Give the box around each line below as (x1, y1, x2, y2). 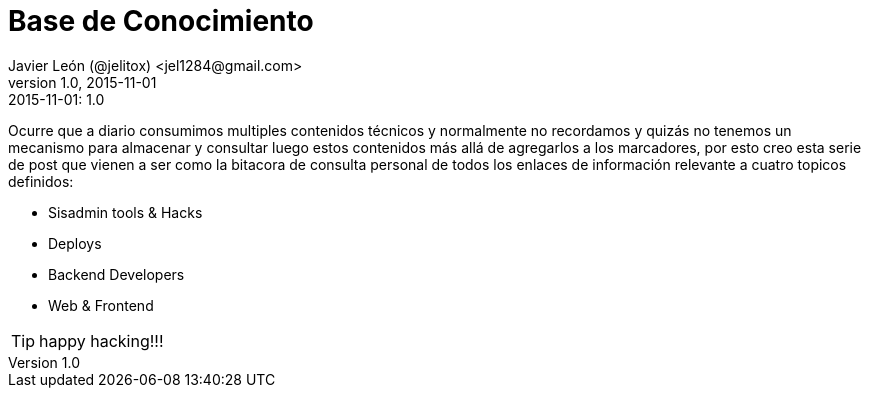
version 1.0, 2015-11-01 (8, 73, 157, 91)
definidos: (8, 172, 74, 190)
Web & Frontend (48, 296, 154, 314)
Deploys (48, 234, 102, 252)
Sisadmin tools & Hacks (48, 203, 203, 221)
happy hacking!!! (39, 330, 164, 351)
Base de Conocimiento (8, 4, 314, 38)
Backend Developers (48, 265, 185, 283)
